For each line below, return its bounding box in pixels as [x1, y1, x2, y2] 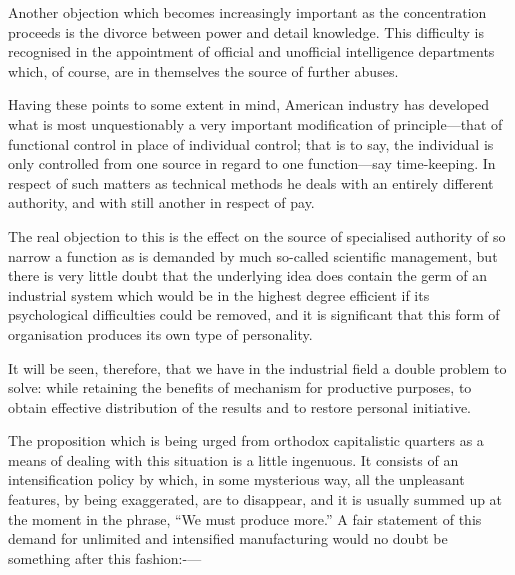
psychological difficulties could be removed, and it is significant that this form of [8, 304, 500, 325]
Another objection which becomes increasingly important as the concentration [8, 2, 487, 22]
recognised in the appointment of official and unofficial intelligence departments [8, 41, 495, 62]
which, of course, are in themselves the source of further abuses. [8, 60, 399, 81]
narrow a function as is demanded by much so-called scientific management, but [8, 245, 498, 266]
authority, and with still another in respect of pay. [8, 192, 315, 213]
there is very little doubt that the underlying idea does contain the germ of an [8, 265, 488, 286]
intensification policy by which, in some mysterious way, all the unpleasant [8, 469, 465, 490]
